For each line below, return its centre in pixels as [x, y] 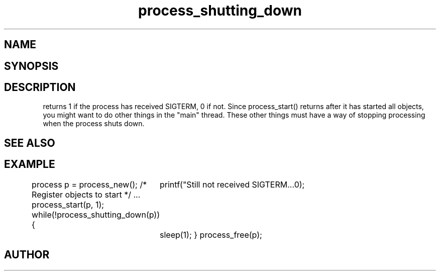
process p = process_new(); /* [89, 184]
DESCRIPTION [40, 87]
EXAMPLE [30, 164]
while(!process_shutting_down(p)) [96, 214]
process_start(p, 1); [68, 204]
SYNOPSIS [31, 66]
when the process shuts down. [94, 124]
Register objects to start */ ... [86, 194]
